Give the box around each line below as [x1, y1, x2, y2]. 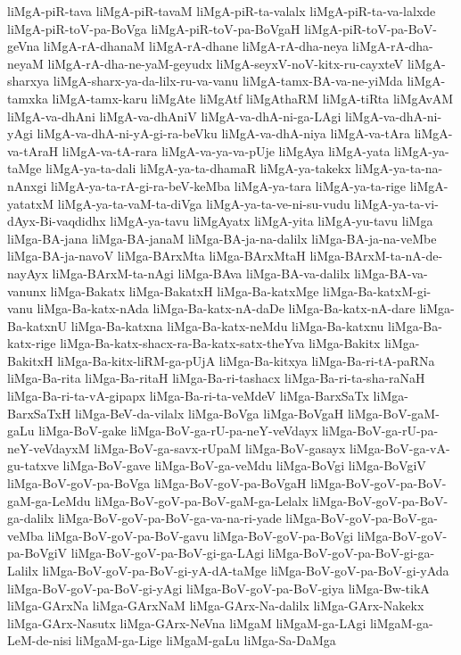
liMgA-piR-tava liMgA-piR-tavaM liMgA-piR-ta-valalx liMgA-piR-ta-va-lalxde [7, 2, 436, 20]
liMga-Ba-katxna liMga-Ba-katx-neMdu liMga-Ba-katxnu [70, 316, 384, 335]
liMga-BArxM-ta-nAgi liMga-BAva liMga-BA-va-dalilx [52, 263, 350, 282]
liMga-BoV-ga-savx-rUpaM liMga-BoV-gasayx [94, 438, 346, 457]
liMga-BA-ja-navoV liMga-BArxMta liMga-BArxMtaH [7, 246, 306, 265]
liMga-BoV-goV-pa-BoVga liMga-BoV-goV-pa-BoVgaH [7, 474, 307, 493]
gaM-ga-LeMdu [7, 491, 91, 510]
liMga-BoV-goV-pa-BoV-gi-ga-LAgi [70, 543, 265, 562]
